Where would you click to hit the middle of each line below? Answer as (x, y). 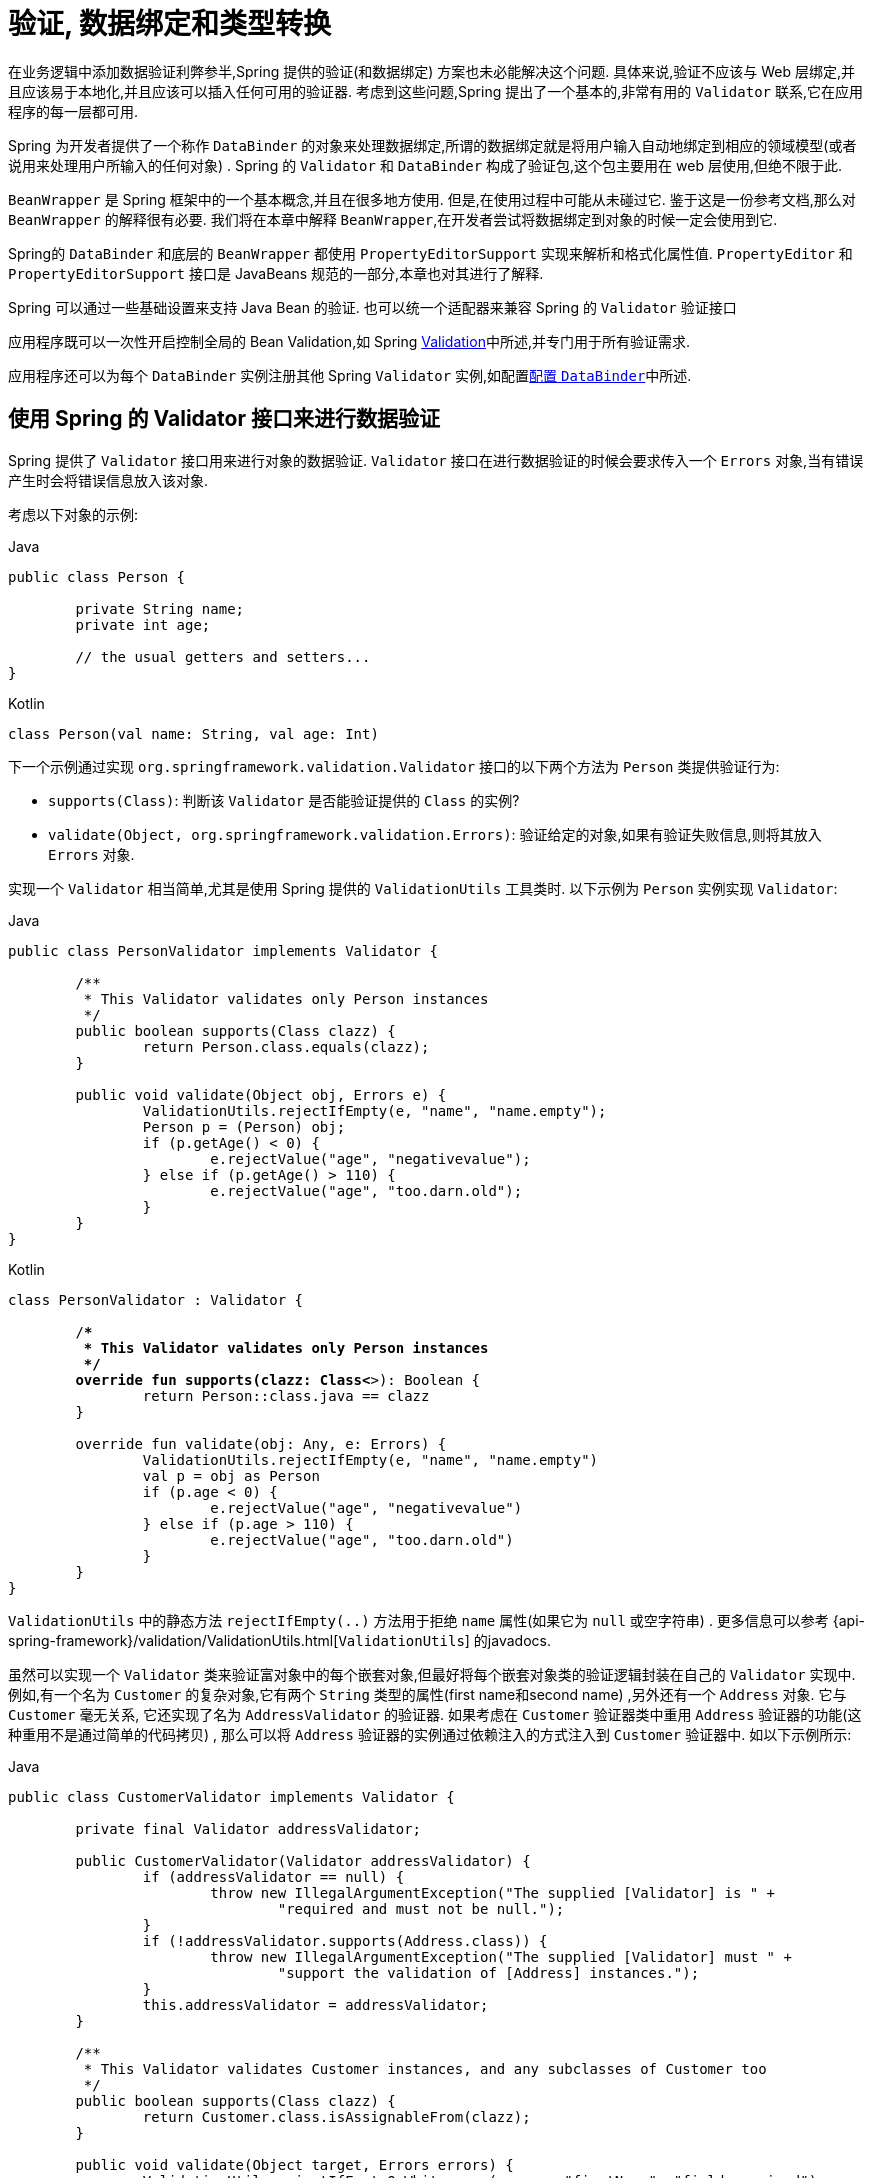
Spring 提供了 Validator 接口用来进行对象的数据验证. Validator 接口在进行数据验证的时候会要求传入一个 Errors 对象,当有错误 (436, 460)
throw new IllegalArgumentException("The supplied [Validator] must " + (501, 1956)
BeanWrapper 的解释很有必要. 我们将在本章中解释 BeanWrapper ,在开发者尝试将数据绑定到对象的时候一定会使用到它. (393, 219)
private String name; (160, 608)
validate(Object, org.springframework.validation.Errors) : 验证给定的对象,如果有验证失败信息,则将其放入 (435, 834)
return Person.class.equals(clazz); (286, 1046)
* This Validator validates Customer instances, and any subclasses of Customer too (425, 2068)
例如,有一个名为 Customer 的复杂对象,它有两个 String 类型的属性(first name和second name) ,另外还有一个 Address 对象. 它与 (427, 1694)
